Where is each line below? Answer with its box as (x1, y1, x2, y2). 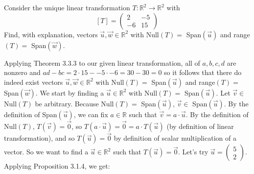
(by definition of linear (166, 121, 234, 131)
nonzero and (4, 67, 41, 77)
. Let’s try (178, 147, 208, 157)
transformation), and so (4, 133, 75, 143)
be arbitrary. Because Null (35, 98, 114, 108)
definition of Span (4, 109, 57, 119)
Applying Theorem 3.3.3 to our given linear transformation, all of (4, 57, 200, 68)
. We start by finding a (35, 87, 104, 98)
